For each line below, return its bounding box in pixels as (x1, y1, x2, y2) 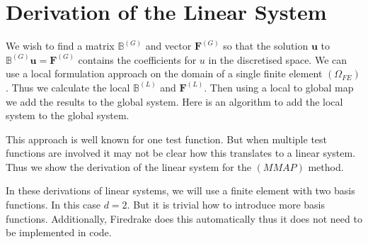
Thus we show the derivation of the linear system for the (6, 159, 251, 174)
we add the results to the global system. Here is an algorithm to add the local (6, 94, 343, 109)
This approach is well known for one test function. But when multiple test (6, 131, 328, 146)
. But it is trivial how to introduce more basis (127, 197, 325, 212)
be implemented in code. (6, 225, 112, 240)
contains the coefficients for (78, 52, 197, 67)
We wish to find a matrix (6, 38, 115, 53)
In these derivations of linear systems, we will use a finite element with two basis (6, 183, 355, 198)
